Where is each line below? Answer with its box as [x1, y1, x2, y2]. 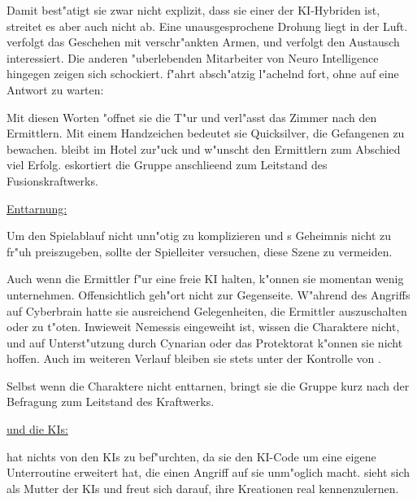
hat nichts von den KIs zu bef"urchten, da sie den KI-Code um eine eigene [7, 447, 376, 465]
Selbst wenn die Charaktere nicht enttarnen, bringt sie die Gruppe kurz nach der [7, 377, 410, 394]
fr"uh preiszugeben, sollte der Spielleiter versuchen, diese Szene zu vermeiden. [7, 242, 393, 260]
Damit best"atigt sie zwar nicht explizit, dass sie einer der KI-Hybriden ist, [7, 2, 380, 18]
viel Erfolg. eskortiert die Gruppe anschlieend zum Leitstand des [7, 156, 328, 173]
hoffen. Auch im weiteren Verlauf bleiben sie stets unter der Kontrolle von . [7, 350, 381, 367]
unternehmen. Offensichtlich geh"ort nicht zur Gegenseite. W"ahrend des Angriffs [7, 286, 410, 303]
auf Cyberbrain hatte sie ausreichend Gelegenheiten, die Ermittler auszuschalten [7, 302, 407, 319]
